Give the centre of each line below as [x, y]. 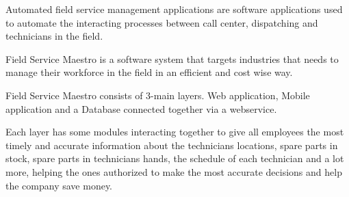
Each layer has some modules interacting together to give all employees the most [175, 132]
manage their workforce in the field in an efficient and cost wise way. [149, 72]
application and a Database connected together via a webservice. [141, 108]
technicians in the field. [54, 36]
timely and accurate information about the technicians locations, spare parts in [172, 145]
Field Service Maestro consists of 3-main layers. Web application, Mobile [158, 95]
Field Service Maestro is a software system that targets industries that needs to [172, 58]
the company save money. [59, 185]
